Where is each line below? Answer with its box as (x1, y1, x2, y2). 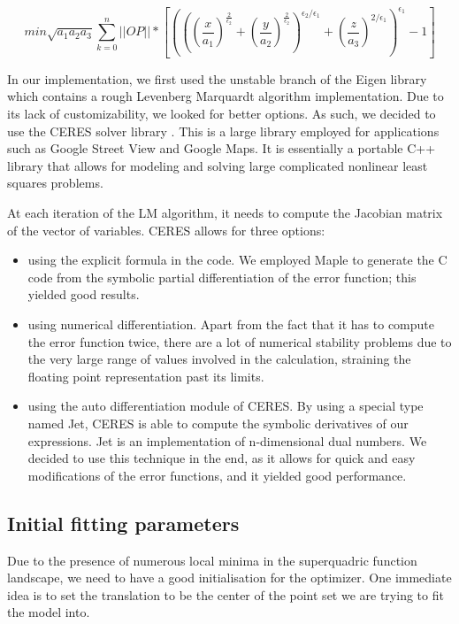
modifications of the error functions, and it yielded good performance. (27, 466, 407, 484)
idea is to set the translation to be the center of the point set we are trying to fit (7, 585, 444, 604)
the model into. (7, 603, 90, 621)
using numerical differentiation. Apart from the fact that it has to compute (27, 314, 435, 333)
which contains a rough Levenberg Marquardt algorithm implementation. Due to (7, 87, 444, 105)
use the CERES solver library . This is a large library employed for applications (7, 121, 440, 140)
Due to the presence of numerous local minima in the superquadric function (7, 551, 417, 569)
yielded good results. (27, 285, 140, 304)
